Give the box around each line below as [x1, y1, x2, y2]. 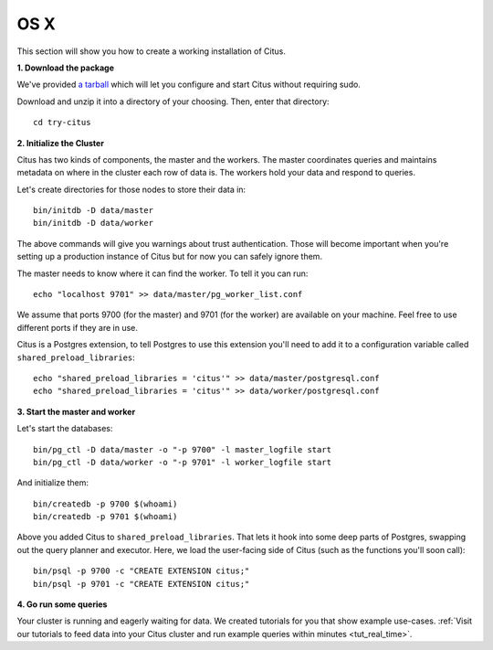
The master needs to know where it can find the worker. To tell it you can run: [16, 268, 309, 279]
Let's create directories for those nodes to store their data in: [16, 184, 246, 195]
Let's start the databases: [16, 423, 113, 434]
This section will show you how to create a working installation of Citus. [16, 46, 287, 57]
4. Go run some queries [16, 599, 108, 610]
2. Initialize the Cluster [16, 137, 105, 148]
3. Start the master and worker [16, 406, 136, 417]
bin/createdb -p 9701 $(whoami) [33, 512, 178, 522]
